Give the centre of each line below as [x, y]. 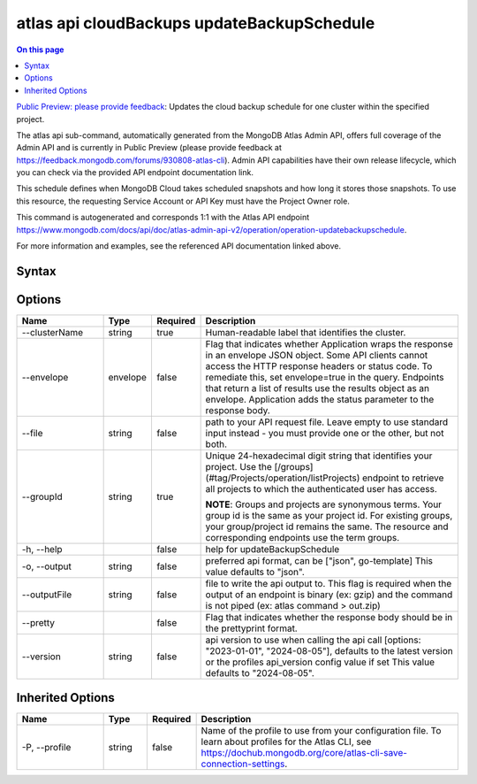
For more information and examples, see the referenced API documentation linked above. [179, 246]
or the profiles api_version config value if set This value [320, 662]
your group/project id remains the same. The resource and [327, 527]
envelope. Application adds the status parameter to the [320, 399]
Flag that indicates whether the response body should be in [329, 617]
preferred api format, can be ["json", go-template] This [319, 560]
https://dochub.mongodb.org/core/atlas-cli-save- [304, 753]
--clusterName [53, 332]
